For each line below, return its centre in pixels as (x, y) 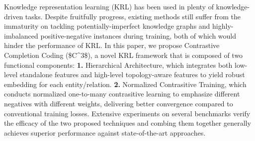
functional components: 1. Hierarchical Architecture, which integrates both (118, 65)
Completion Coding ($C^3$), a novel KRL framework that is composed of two (124, 55)
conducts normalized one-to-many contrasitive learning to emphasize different (122, 94)
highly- (223, 26)
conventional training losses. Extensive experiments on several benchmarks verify (127, 113)
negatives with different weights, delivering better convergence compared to (119, 103)
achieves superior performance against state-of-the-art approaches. (105, 132)
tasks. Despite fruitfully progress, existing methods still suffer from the (133, 16)
